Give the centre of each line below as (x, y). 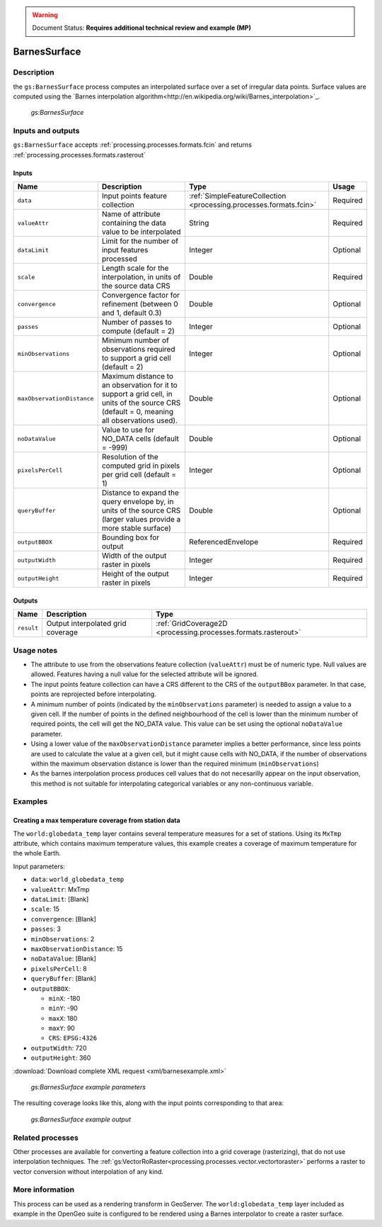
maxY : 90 (62, 1029)
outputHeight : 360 (61, 1058)
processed (120, 259)
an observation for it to (140, 385)
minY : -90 (63, 1008)
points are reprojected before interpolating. (94, 694)
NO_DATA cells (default (140, 439)
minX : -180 (64, 998)
